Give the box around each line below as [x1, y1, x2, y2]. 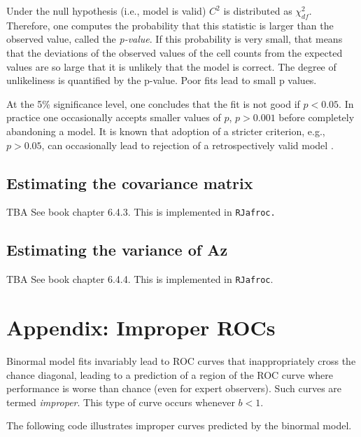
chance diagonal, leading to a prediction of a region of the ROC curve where [6, 367, 334, 382]
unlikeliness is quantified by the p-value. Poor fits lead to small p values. [6, 73, 317, 88]
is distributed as [223, 4, 292, 18]
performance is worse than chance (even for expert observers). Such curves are [6, 381, 342, 396]
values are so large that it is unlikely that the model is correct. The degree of [6, 59, 337, 74]
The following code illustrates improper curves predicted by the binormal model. [6, 418, 352, 433]
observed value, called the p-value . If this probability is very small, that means [6, 32, 343, 46]
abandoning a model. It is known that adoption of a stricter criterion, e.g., [6, 123, 325, 138]
